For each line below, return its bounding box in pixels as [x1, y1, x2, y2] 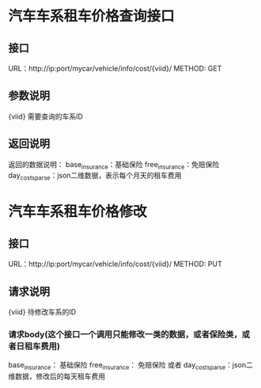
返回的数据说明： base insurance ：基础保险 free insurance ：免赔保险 [8, 159, 220, 171]
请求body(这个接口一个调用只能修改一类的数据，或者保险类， [8, 329, 243, 340]
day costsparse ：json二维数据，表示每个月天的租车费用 [8, 171, 182, 182]
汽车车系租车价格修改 [8, 203, 148, 221]
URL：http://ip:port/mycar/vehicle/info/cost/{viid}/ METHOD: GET [8, 64, 222, 73]
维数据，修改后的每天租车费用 [8, 371, 105, 381]
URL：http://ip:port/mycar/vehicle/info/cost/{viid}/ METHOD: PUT [8, 259, 223, 269]
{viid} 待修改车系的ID [8, 307, 77, 317]
